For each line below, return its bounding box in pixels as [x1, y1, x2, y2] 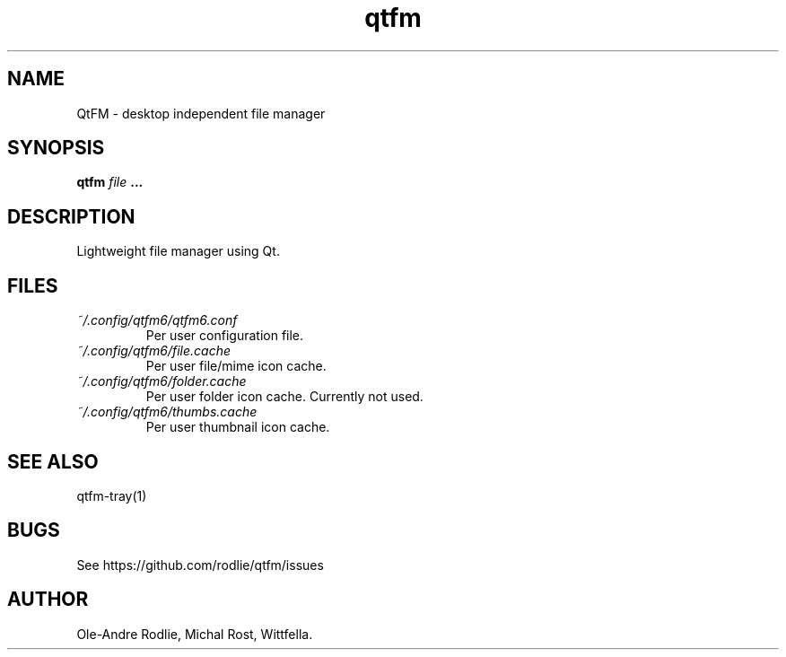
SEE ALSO [7, 450, 99, 473]
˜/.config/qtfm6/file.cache [76, 343, 231, 359]
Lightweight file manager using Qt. [76, 243, 280, 259]
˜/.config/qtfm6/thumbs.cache [76, 404, 258, 420]
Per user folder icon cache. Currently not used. [145, 389, 424, 405]
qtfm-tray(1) [76, 487, 147, 504]
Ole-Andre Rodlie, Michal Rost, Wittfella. [76, 626, 313, 642]
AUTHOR [7, 588, 89, 611]
